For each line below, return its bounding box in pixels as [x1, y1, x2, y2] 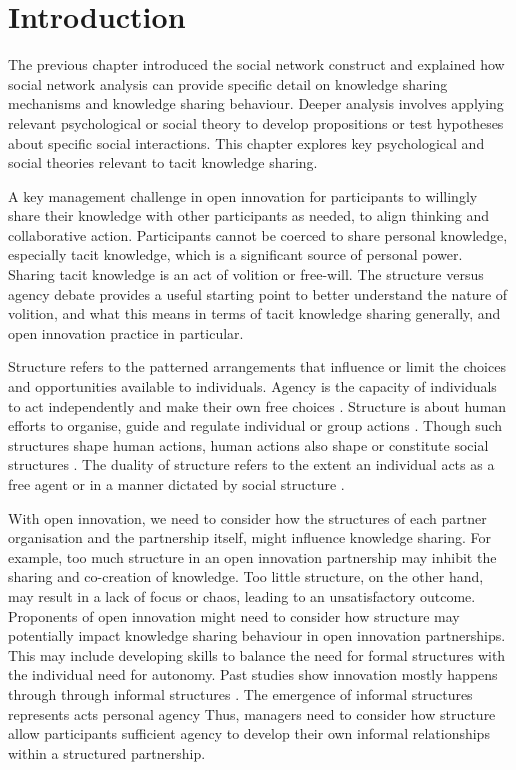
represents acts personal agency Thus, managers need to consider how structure [8, 703, 496, 724]
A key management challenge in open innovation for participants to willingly [8, 185, 478, 206]
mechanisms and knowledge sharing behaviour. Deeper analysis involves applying [8, 93, 504, 114]
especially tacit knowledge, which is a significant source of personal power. [8, 244, 463, 265]
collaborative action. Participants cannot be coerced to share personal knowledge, [8, 224, 508, 245]
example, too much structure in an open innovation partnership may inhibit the [8, 546, 497, 567]
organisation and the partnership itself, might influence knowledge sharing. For [8, 527, 491, 548]
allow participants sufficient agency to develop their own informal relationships [8, 723, 490, 744]
